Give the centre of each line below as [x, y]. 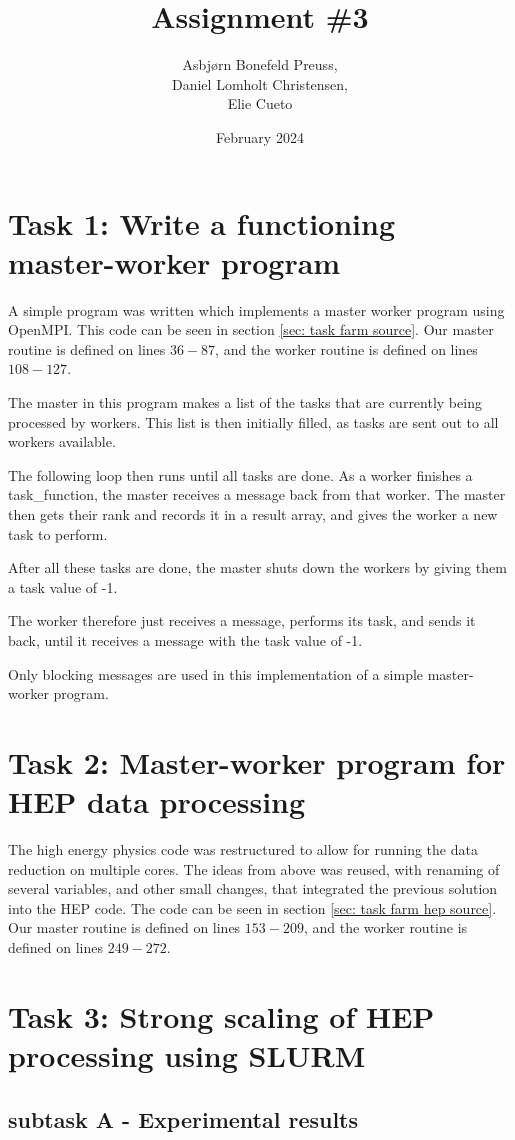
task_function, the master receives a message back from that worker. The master [257, 494]
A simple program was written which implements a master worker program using [256, 309]
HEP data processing [157, 801]
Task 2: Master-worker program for [257, 761]
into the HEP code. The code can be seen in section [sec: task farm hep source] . [252, 907]
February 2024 [260, 136]
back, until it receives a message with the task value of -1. [185, 639]
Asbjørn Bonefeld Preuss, [260, 64]
